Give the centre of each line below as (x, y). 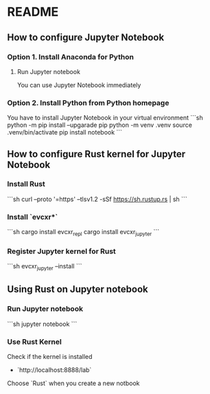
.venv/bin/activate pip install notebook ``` (65, 132)
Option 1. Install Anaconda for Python (70, 57)
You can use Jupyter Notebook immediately (79, 85)
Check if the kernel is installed (50, 357)
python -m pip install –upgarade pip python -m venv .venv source (100, 125)
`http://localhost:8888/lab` (54, 370)
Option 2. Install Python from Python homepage (88, 102)
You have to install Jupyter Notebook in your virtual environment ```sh (105, 118)
